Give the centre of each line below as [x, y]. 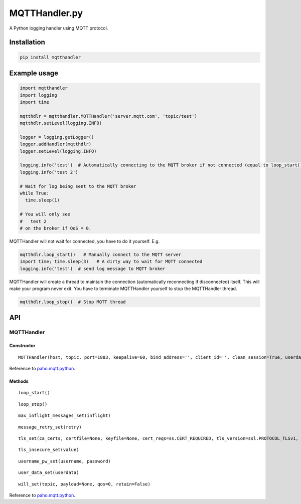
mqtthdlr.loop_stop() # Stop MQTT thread [73, 302]
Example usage [34, 73]
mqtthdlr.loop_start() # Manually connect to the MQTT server [101, 255]
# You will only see [45, 214]
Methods [19, 381]
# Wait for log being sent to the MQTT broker [78, 186]
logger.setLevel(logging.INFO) [58, 151]
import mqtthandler [44, 88]
